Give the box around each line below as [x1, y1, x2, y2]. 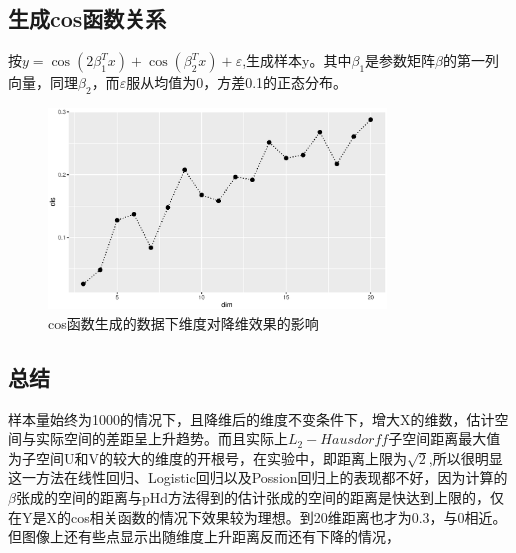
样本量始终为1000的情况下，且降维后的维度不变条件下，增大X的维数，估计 [8, 408, 495, 429]
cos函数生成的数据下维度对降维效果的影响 [48, 312, 319, 333]
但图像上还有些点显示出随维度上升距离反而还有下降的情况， [8, 526, 400, 547]
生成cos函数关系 [8, 3, 167, 34]
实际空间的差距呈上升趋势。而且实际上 [35, 428, 288, 449]
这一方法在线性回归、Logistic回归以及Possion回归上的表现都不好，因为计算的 [8, 467, 508, 488]
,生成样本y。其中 [242, 50, 352, 71]
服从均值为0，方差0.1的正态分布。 [126, 72, 348, 93]
